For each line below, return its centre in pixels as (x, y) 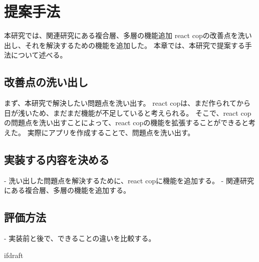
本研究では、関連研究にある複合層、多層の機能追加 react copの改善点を (121, 35)
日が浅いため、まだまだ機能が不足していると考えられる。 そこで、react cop (128, 112)
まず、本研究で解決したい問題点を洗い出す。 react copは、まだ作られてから (127, 103)
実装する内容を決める (57, 159)
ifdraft (14, 255)
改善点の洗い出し (46, 82)
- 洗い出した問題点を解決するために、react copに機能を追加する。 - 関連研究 (129, 180)
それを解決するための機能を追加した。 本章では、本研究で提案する (135, 45)
